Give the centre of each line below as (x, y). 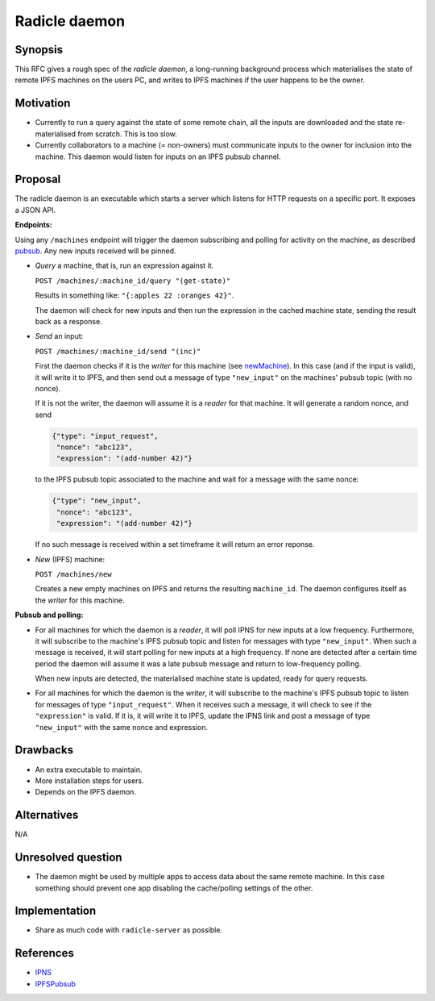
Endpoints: (33, 225)
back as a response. (68, 321)
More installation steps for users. (89, 780)
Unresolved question (68, 858)
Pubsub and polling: (49, 615)
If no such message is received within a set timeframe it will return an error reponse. (175, 544)
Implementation (56, 911)
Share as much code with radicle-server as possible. (129, 930)
